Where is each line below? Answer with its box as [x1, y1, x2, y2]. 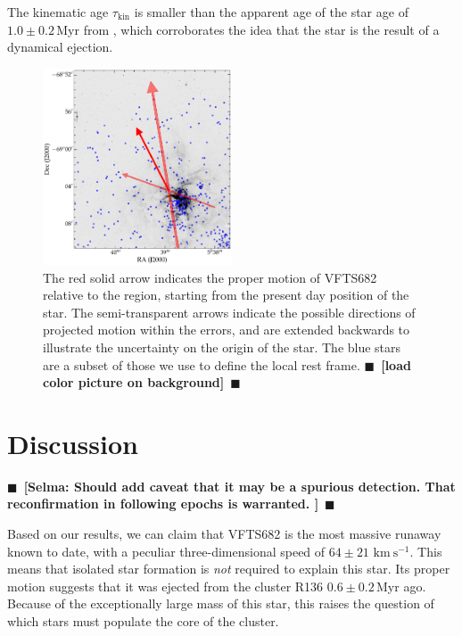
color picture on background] [43, 373, 225, 392]
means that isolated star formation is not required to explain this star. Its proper [7, 559, 450, 578]
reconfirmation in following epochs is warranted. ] [7, 494, 319, 513]
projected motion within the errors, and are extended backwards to [43, 320, 410, 339]
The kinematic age [7, 3, 109, 21]
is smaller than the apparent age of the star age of [134, 3, 408, 21]
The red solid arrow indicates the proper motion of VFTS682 [43, 268, 377, 286]
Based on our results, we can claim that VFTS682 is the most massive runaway [7, 524, 441, 542]
